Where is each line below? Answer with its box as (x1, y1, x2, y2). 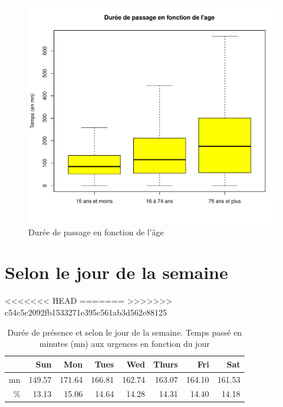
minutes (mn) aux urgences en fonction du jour (39, 337, 210, 350)
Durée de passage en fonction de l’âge (28, 225, 164, 238)
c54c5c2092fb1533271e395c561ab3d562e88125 (5, 306, 167, 318)
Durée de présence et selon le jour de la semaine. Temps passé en (7, 326, 242, 338)
